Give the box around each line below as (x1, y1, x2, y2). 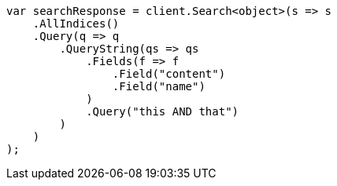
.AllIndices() (32, 17, 120, 30)
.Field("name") (112, 80, 206, 93)
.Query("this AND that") (86, 105, 239, 118)
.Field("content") (112, 67, 226, 80)
